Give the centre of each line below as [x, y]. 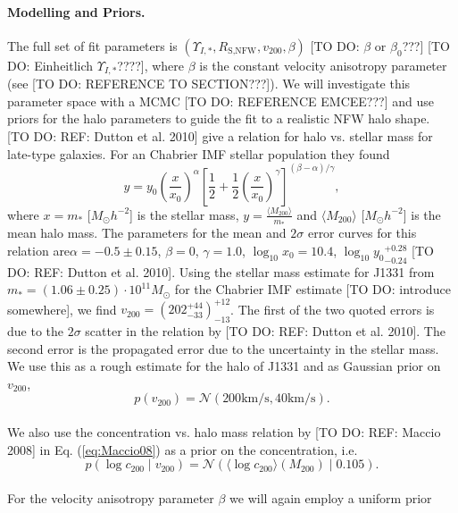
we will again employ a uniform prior [331, 497]
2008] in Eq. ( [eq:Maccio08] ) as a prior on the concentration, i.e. [183, 449]
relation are [39, 251]
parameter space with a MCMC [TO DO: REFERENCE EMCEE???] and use [221, 101]
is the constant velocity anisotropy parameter [323, 65]
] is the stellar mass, [184, 214]
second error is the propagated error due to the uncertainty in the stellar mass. [223, 348]
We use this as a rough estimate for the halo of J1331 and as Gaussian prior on [224, 366]
